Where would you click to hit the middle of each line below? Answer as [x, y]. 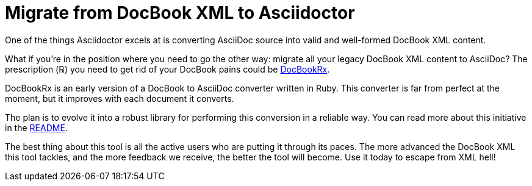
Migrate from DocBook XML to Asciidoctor [180, 13]
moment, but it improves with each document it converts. [120, 98]
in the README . [36, 127]
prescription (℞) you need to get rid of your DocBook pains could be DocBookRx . [167, 69]
